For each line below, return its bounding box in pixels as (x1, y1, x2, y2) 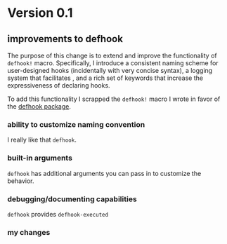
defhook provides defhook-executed (7, 210, 109, 218)
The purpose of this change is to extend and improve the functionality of (7, 51, 217, 60)
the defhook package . (7, 102, 72, 110)
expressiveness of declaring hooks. (7, 81, 110, 89)
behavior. (7, 177, 34, 185)
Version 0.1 (7, 5, 73, 21)
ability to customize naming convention (7, 119, 145, 129)
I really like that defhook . (7, 135, 77, 144)
